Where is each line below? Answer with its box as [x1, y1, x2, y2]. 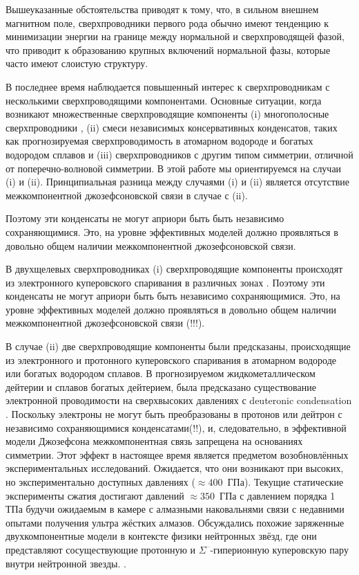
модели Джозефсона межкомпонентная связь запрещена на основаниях [6, 434, 303, 448]
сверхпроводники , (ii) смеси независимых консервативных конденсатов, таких [6, 120, 338, 134]
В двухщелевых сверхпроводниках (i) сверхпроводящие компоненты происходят [6, 262, 343, 276]
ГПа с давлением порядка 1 [220, 488, 336, 502]
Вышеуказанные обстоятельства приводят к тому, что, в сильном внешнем [6, 2, 319, 16]
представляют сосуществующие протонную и [6, 542, 196, 556]
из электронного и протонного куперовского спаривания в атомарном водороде [6, 352, 337, 367]
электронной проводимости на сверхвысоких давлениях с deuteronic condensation [6, 393, 352, 408]
